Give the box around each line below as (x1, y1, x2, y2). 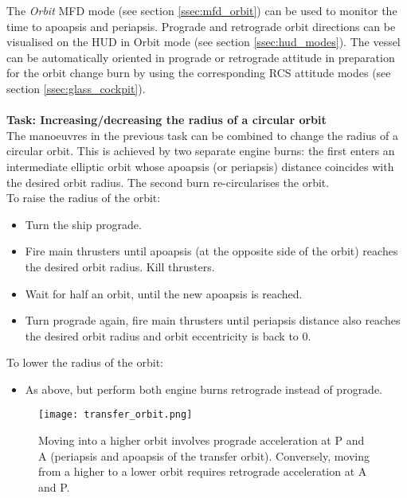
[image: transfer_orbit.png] (38, 409, 193, 421)
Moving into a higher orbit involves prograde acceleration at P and (38, 432, 365, 449)
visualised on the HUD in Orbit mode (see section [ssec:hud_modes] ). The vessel (6, 33, 401, 50)
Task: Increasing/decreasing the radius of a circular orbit (6, 111, 327, 128)
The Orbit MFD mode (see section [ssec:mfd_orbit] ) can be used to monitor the (6, 2, 397, 18)
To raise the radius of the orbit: (6, 189, 161, 206)
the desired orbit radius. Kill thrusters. (25, 258, 215, 274)
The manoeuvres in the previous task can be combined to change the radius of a (6, 126, 398, 143)
